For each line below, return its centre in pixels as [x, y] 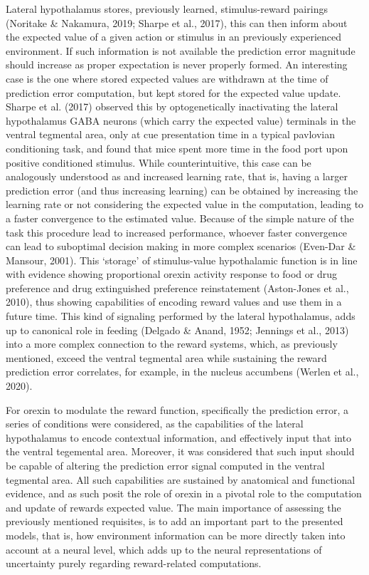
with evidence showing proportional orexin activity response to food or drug [172, 274]
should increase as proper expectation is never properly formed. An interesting [177, 64]
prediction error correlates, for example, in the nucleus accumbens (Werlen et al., [182, 372]
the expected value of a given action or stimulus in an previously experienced [174, 37]
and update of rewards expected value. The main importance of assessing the [173, 507]
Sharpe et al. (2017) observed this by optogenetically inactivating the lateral [172, 107]
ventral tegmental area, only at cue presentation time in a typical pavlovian [170, 134]
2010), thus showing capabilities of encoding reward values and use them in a [174, 302]
